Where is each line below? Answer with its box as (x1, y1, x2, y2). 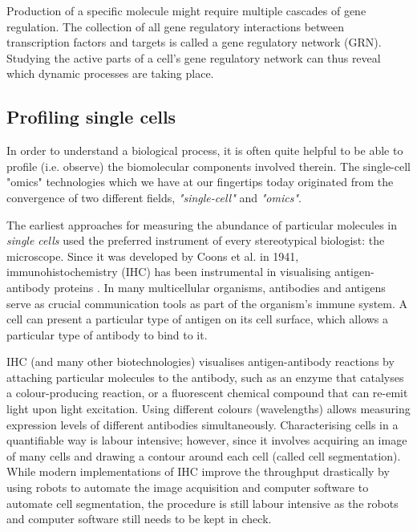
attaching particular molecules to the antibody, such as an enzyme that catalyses (6, 368, 404, 385)
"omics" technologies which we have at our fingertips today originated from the (6, 173, 394, 190)
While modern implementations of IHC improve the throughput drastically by (6, 463, 390, 480)
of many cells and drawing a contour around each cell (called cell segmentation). (6, 447, 401, 464)
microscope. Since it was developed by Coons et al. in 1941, (6, 247, 299, 264)
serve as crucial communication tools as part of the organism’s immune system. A (6, 294, 408, 311)
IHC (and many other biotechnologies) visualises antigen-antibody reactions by (6, 353, 395, 370)
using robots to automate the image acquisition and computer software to (6, 479, 369, 496)
